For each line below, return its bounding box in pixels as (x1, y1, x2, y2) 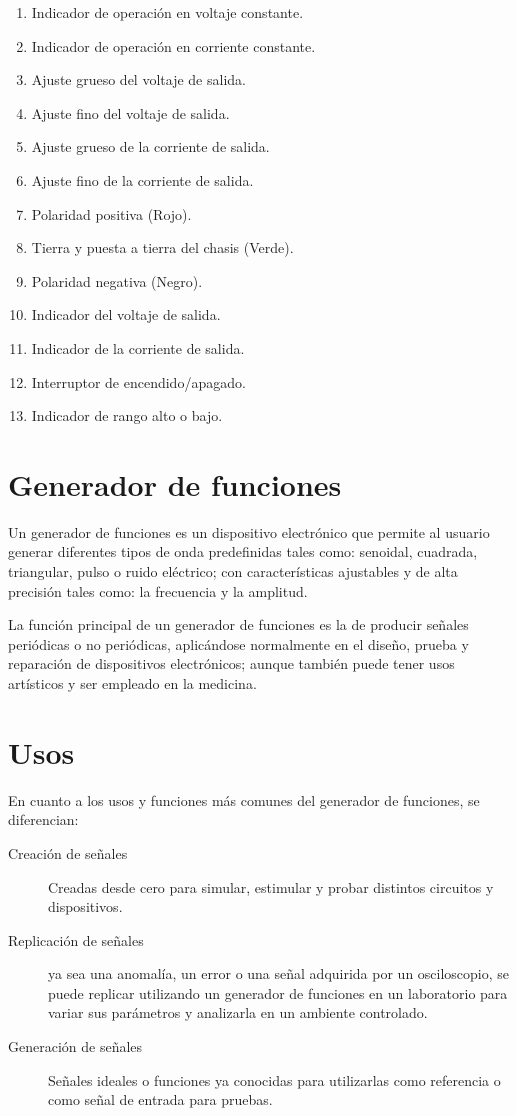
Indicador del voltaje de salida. (31, 304, 221, 325)
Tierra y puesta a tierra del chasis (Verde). (31, 237, 294, 258)
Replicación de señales (8, 929, 144, 950)
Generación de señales (8, 1036, 143, 1057)
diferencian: (8, 809, 79, 830)
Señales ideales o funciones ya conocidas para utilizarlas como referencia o (48, 1069, 501, 1090)
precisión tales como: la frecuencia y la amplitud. (8, 580, 308, 601)
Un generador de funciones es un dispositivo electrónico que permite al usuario (8, 521, 490, 542)
